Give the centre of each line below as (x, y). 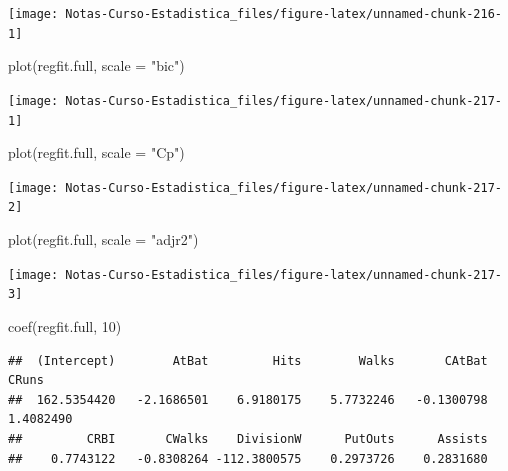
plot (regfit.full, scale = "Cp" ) (96, 152)
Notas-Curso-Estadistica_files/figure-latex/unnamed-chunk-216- (283, 14)
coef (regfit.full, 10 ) (65, 326)
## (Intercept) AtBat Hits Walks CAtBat (248, 360)
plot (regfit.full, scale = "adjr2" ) (103, 239)
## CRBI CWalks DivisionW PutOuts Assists (248, 439)
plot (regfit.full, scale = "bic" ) (96, 65)
